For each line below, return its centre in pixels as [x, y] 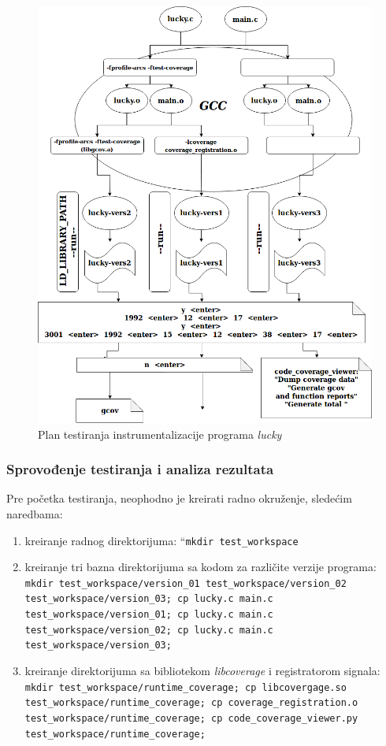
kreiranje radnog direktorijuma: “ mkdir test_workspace [161, 540]
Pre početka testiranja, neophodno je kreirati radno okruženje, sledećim [179, 498]
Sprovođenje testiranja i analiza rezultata [140, 469]
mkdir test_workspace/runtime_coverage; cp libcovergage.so [186, 687]
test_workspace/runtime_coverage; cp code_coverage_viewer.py [191, 718]
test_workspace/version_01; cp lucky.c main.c [149, 615]
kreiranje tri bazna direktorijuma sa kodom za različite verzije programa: [200, 567]
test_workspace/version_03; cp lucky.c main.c [149, 599]
